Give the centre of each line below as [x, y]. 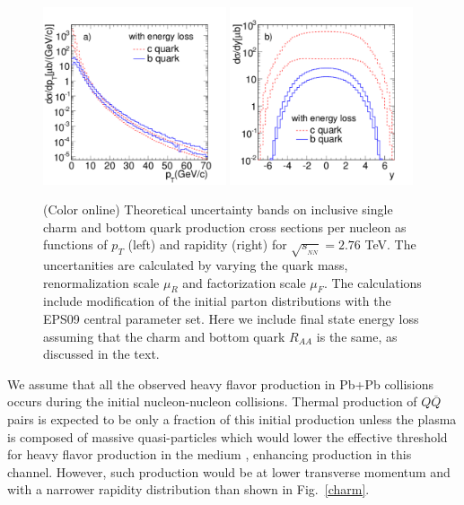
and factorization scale [244, 282]
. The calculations [372, 282]
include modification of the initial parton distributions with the [217, 301]
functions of [75, 244]
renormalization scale [101, 282]
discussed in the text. [101, 354]
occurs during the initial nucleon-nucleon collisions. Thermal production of [212, 401]
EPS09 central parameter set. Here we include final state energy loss [231, 319]
